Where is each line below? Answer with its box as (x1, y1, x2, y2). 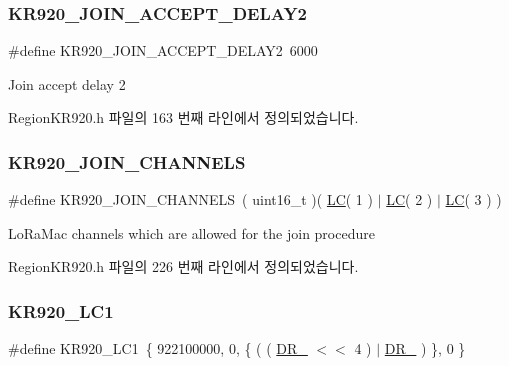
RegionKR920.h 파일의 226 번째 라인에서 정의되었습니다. (8, 256, 359, 277)
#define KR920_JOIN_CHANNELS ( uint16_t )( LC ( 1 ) (8, 189, 373, 210)
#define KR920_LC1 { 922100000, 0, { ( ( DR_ (8, 338, 308, 359)
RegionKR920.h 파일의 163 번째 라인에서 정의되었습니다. (8, 107, 359, 128)
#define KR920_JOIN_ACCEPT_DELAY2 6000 (8, 40, 318, 61)
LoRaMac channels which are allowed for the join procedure (8, 222, 375, 243)
